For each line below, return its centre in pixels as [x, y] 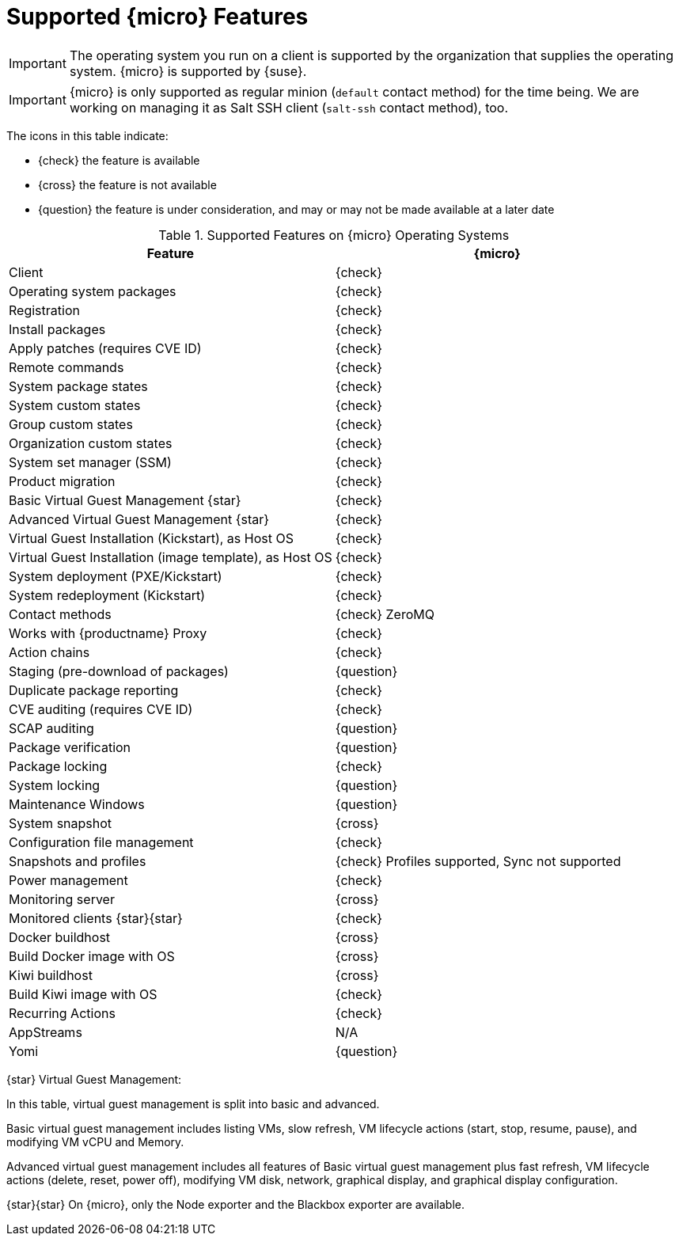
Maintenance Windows [77, 804]
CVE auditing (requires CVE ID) [101, 709]
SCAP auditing [51, 728]
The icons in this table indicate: [87, 135]
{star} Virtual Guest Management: [94, 1079]
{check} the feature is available [119, 160]
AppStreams [46, 1032]
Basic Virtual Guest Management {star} [125, 500]
